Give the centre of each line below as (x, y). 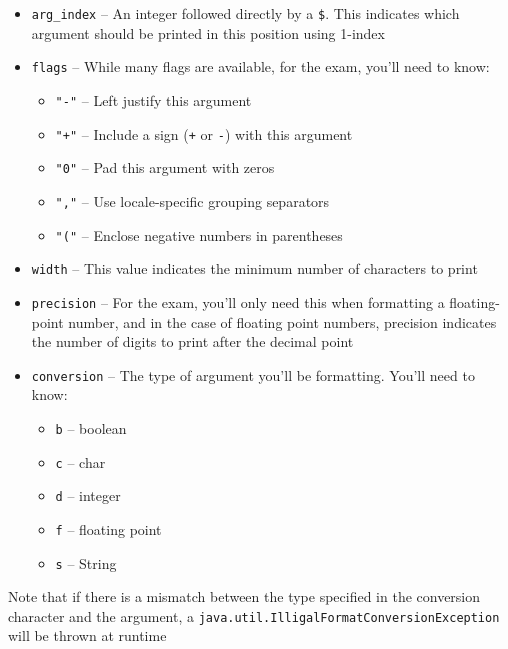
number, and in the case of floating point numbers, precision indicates (282, 321)
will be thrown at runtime (87, 635)
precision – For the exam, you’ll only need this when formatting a (238, 301)
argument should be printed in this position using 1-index (208, 32)
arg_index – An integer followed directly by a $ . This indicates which (245, 13)
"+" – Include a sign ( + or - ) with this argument (204, 133)
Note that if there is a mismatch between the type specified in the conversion (244, 596)
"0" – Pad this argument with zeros (165, 167)
